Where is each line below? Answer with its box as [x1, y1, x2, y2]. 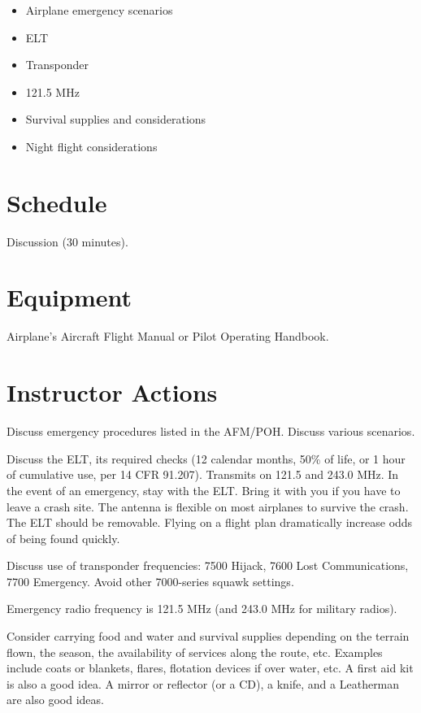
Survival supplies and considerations [25, 111, 206, 128]
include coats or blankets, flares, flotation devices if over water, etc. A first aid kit [7, 659, 414, 676]
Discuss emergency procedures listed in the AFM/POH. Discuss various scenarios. [7, 423, 415, 440]
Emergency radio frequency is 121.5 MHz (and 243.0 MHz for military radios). [7, 600, 397, 617]
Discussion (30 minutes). [7, 233, 128, 250]
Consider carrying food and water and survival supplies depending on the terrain [7, 628, 410, 645]
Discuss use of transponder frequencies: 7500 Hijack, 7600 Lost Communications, [7, 557, 409, 574]
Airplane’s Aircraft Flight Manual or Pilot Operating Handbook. [7, 328, 329, 345]
